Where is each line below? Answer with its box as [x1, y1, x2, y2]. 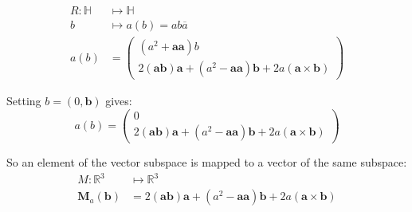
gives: [105, 92, 132, 109]
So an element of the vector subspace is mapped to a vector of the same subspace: [6, 153, 407, 170]
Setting [6, 92, 41, 109]
